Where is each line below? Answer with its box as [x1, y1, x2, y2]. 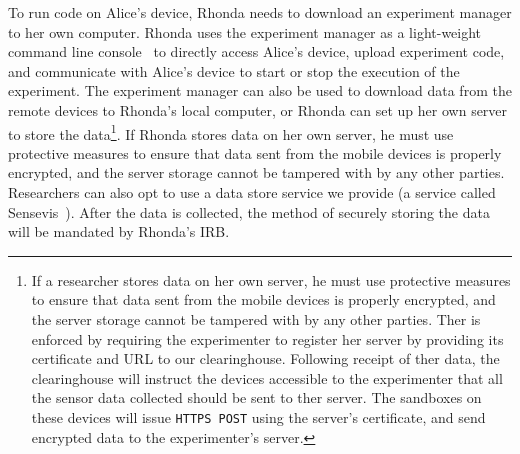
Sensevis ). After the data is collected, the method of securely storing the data [8, 201, 490, 222]
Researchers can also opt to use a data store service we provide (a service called [8, 182, 496, 202]
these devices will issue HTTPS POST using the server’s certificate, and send [31, 406, 486, 427]
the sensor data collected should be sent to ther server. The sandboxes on [31, 387, 482, 408]
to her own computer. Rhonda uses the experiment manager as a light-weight [8, 21, 482, 42]
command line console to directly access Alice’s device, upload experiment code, [8, 41, 505, 62]
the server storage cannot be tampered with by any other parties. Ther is [31, 308, 481, 329]
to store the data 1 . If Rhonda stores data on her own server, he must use [8, 120, 454, 144]
